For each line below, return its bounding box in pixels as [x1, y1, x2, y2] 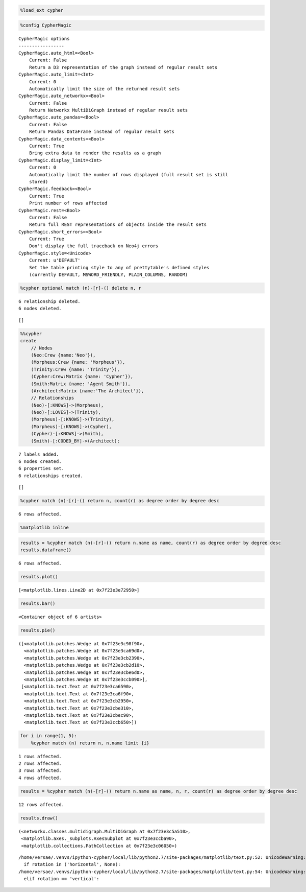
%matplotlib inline [20, 525, 69, 531]
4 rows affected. [18, 774, 62, 781]
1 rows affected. [18, 754, 62, 759]
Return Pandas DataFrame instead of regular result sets [29, 129, 174, 135]
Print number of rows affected [29, 200, 108, 206]
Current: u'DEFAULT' [29, 257, 81, 263]
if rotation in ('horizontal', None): [23, 861, 121, 867]
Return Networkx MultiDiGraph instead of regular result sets [29, 107, 188, 113]
